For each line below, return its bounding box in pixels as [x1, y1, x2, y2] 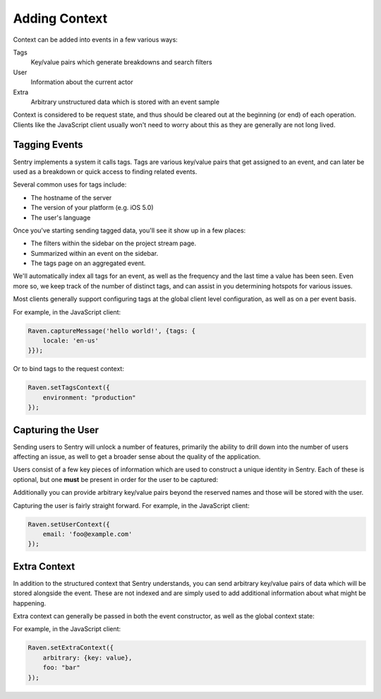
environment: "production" [42, 393, 137, 401]
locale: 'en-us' [42, 336, 99, 345]
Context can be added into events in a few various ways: [13, 35, 178, 44]
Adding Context [13, 11, 108, 26]
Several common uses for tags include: [13, 180, 127, 189]
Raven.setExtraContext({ [28, 644, 114, 652]
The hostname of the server [30, 193, 112, 201]
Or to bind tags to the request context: [13, 365, 125, 373]
